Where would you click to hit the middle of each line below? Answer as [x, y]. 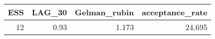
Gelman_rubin [104, 12]
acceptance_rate [175, 12]
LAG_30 [49, 12]
